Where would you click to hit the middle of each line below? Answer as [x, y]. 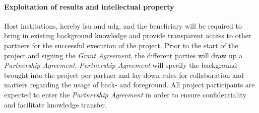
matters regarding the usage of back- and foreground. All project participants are [129, 85]
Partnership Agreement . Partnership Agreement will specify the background [121, 65]
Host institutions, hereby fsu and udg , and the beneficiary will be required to [123, 25]
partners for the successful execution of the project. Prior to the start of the [121, 45]
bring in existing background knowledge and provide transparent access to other [128, 35]
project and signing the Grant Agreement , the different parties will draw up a [123, 55]
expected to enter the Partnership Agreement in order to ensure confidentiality [125, 94]
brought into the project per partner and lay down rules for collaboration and [124, 75]
